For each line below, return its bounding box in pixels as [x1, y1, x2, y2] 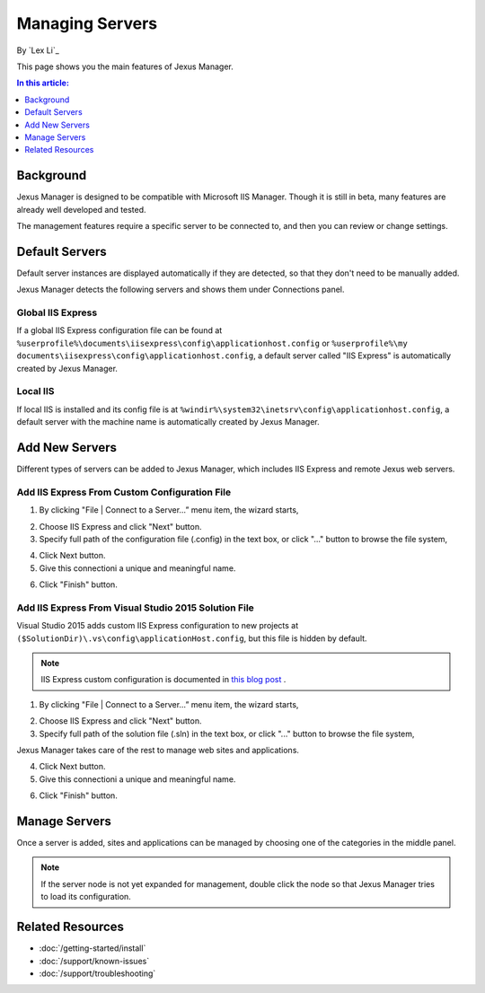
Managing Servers [16, 13, 157, 33]
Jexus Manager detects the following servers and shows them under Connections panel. [16, 284, 345, 295]
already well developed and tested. [16, 204, 147, 215]
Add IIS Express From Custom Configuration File [16, 486, 232, 498]
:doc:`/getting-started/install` [39, 943, 146, 953]
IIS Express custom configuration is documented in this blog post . [40, 674, 287, 685]
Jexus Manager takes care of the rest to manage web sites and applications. [16, 744, 300, 755]
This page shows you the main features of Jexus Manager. [16, 61, 234, 72]
